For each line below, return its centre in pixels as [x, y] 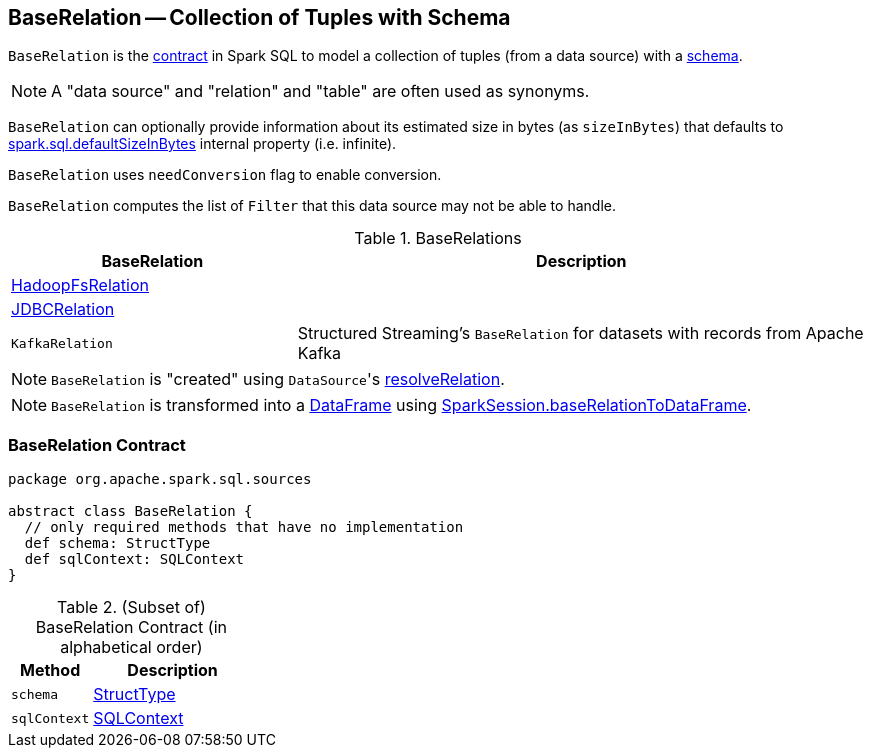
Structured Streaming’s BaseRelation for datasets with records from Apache [580, 333]
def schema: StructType [117, 543]
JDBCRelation [63, 309]
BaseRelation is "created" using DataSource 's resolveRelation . [278, 379]
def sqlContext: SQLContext [134, 559]
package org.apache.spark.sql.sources [160, 479]
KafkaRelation [62, 343]
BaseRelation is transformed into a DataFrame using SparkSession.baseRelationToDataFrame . [401, 405]
